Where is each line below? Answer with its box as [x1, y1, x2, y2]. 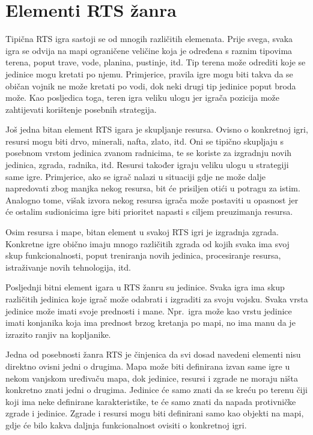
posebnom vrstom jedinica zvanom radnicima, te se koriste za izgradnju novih [5, 146, 292, 159]
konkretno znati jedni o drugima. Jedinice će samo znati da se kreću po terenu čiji [5, 383, 308, 396]
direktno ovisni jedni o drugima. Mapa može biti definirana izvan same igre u [5, 359, 290, 372]
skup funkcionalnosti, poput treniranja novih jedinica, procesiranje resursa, [5, 249, 281, 262]
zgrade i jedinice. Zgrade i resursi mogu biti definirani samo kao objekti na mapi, [5, 407, 304, 419]
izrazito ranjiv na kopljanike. [5, 328, 111, 340]
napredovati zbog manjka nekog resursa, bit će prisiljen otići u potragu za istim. [5, 182, 300, 194]
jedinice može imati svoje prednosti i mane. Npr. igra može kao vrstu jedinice [5, 304, 292, 317]
